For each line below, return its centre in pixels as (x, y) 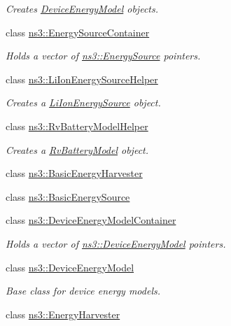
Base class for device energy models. (83, 291)
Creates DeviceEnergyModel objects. (82, 8)
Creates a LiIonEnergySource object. (83, 102)
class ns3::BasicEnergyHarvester (74, 173)
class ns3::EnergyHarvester (63, 314)
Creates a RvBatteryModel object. (77, 149)
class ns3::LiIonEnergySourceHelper (82, 79)
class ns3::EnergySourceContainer (78, 32)
